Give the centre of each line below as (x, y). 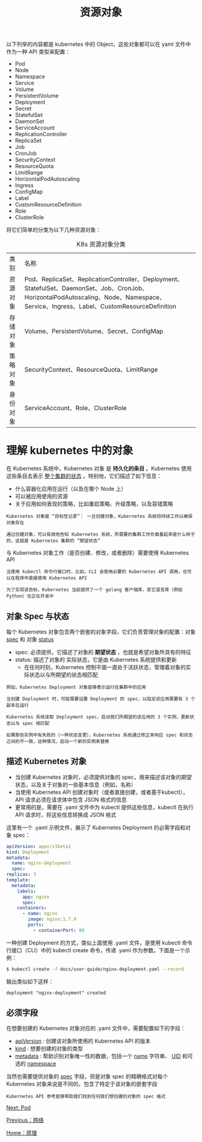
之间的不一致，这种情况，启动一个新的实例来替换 (58, 741)
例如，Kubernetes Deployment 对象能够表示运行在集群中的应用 (76, 687)
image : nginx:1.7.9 (52, 919)
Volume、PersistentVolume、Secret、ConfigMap (94, 331)
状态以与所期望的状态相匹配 (63, 675)
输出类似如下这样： (30, 981)
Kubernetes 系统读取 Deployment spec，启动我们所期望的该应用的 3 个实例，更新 (98, 717)
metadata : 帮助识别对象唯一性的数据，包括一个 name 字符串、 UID (98, 1056)
